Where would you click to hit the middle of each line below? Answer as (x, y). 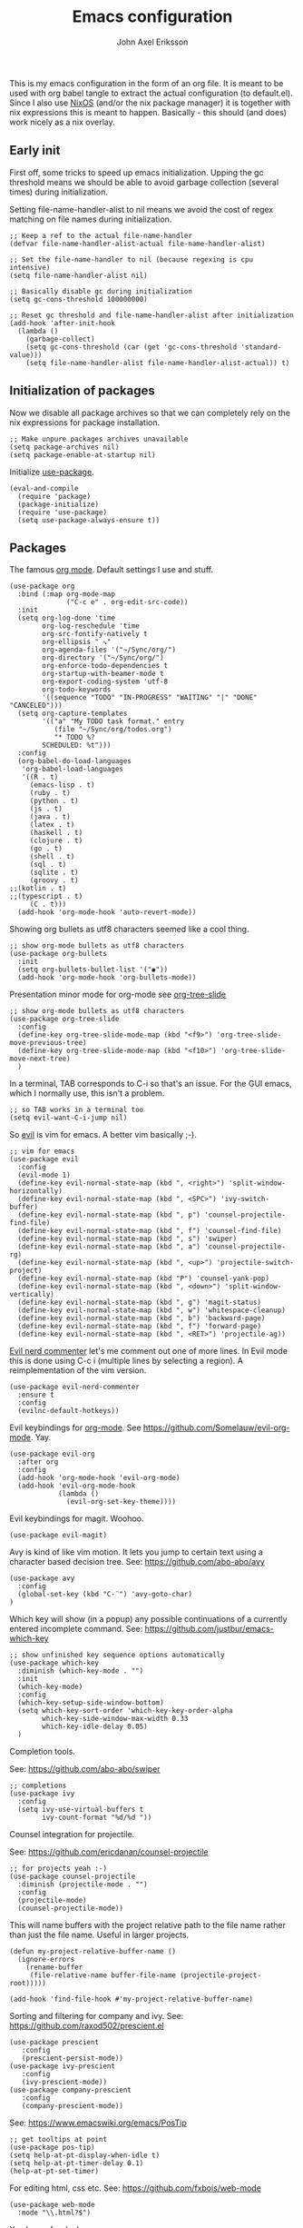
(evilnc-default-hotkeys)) (68, 1411)
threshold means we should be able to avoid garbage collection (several (144, 182)
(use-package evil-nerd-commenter (75, 1388)
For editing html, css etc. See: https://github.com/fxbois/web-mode (135, 2188)
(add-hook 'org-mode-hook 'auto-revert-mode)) (107, 912)
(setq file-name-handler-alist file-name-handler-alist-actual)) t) (158, 363)
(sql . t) (48, 865)
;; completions (38, 1786)
